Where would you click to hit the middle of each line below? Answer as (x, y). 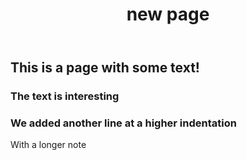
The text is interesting (65, 96)
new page (168, 14)
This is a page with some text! (105, 68)
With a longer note (48, 145)
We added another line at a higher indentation (123, 123)
